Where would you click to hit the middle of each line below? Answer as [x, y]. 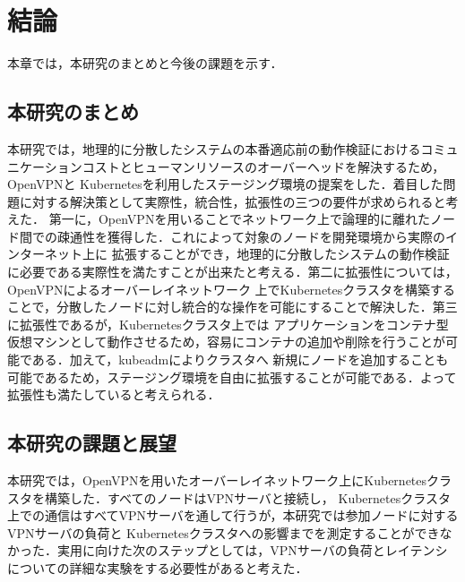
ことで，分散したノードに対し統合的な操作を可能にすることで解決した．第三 [232, 307]
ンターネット [45, 254]
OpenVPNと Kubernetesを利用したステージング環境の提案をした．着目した [225, 184]
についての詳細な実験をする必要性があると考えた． [158, 568]
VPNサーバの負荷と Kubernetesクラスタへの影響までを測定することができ [224, 532]
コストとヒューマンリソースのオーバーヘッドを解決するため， [263, 166]
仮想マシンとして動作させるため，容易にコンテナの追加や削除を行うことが [226, 342]
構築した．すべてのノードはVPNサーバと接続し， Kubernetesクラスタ [247, 497]
